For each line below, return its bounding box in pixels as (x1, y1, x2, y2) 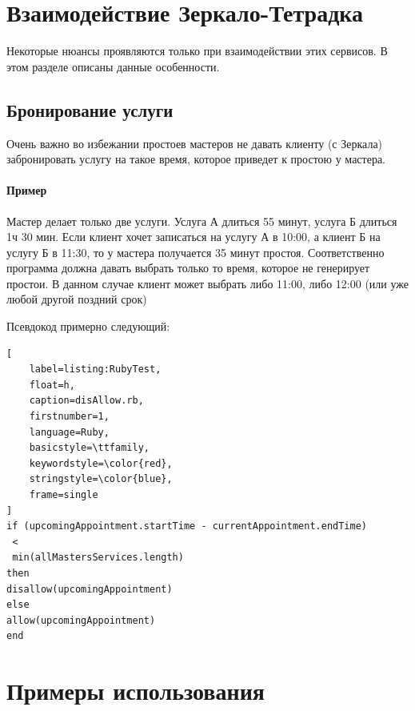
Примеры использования (6, 674, 265, 707)
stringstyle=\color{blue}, (29, 473, 173, 485)
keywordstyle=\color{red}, (29, 457, 173, 469)
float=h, (29, 379, 75, 391)
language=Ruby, (29, 426, 110, 438)
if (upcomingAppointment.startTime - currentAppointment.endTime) (6, 520, 368, 532)
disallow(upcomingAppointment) (6, 583, 173, 595)
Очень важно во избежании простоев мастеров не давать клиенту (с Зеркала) (6, 135, 383, 151)
